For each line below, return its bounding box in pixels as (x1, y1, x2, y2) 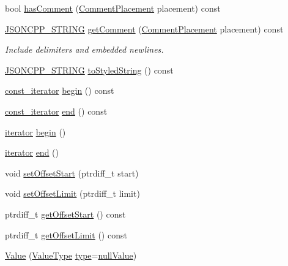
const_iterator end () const (5, 104, 108, 117)
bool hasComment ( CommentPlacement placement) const (5, 2, 221, 14)
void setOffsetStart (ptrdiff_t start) (5, 166, 139, 179)
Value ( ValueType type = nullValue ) (5, 249, 137, 262)
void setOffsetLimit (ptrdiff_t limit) (5, 187, 140, 200)
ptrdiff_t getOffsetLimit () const (5, 228, 127, 241)
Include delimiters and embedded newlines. (5, 43, 164, 56)
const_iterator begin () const (5, 84, 114, 97)
